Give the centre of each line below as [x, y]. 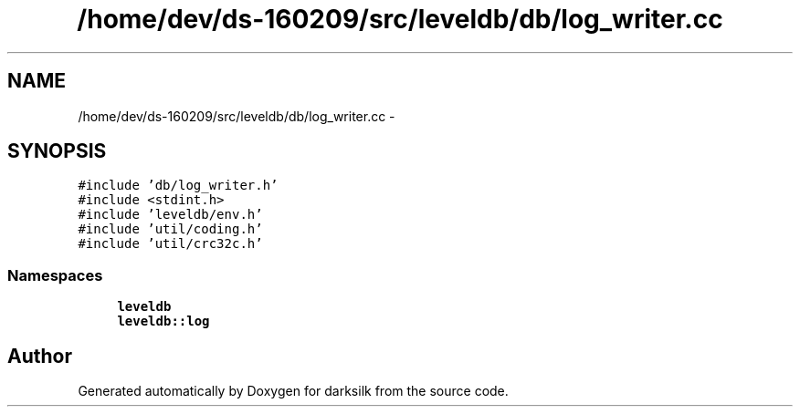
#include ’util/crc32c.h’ [170, 244]
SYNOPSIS [57, 151]
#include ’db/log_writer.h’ [178, 186]
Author [40, 356]
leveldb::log [163, 321]
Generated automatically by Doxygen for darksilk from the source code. [293, 391]
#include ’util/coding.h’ [170, 229]
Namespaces [55, 275]
